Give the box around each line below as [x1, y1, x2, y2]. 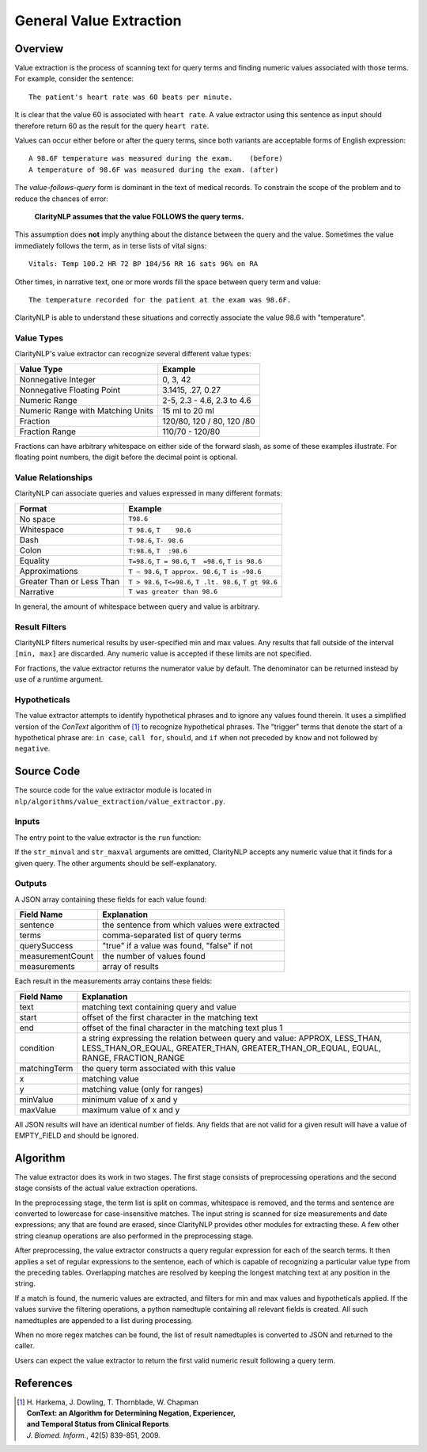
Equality [19, 555, 50, 566]
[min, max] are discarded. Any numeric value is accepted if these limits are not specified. [14, 649, 312, 659]
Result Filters [14, 621, 67, 633]
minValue [19, 1093, 55, 1104]
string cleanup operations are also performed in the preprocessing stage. [14, 1231, 254, 1241]
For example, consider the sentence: [14, 74, 134, 83]
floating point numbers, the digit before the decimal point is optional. [14, 452, 238, 462]
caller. [14, 1341, 35, 1351]
